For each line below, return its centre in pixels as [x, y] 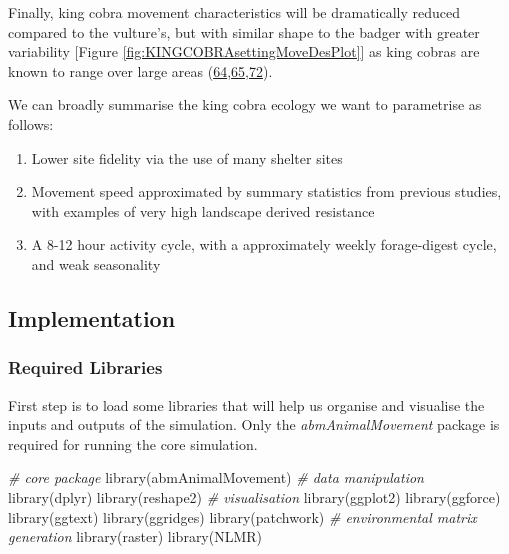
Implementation [92, 317]
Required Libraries [85, 367]
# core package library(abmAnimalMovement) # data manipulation [216, 477]
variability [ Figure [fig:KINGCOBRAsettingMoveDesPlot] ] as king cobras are [244, 51]
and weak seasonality [96, 263]
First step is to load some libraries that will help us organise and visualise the [246, 404]
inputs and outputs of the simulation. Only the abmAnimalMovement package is [254, 424]
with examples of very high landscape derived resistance [203, 210]
